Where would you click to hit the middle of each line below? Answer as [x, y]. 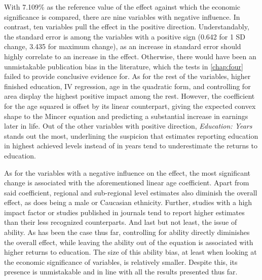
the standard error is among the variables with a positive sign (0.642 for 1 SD [125, 36]
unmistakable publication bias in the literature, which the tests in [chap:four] [124, 66]
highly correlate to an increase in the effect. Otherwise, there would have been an [130, 56]
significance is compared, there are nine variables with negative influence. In [122, 16]
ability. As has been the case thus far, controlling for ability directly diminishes [127, 232]
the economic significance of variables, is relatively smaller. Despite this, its [121, 262]
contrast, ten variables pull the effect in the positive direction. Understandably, [127, 27]
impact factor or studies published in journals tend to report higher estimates [124, 212]
